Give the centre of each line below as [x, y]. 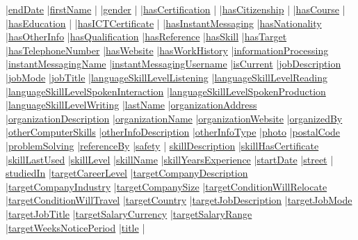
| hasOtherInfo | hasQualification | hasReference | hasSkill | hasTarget [146, 37]
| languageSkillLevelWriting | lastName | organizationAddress [131, 105]
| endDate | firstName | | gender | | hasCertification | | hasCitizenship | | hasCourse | [176, 9]
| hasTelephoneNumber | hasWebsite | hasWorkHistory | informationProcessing [167, 50]
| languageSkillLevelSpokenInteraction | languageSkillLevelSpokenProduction [166, 91]
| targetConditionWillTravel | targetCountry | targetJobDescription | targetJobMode [179, 200]
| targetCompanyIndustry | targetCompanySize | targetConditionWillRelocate [166, 186]
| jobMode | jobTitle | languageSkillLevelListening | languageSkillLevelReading [167, 77]
